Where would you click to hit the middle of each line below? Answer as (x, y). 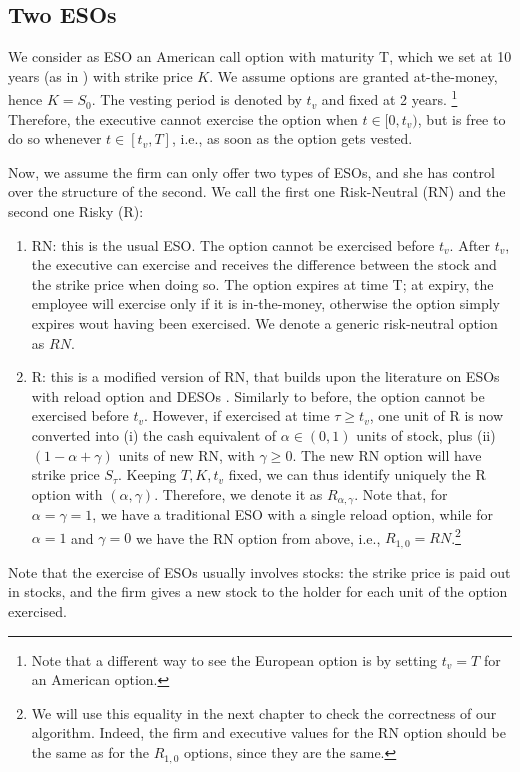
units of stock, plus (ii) (426, 434)
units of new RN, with (186, 454)
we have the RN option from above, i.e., (258, 537)
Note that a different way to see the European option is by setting (234, 659)
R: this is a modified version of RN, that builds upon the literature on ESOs (265, 376)
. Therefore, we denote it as (238, 493)
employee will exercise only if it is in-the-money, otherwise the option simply (265, 303)
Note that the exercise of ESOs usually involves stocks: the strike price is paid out (259, 571)
